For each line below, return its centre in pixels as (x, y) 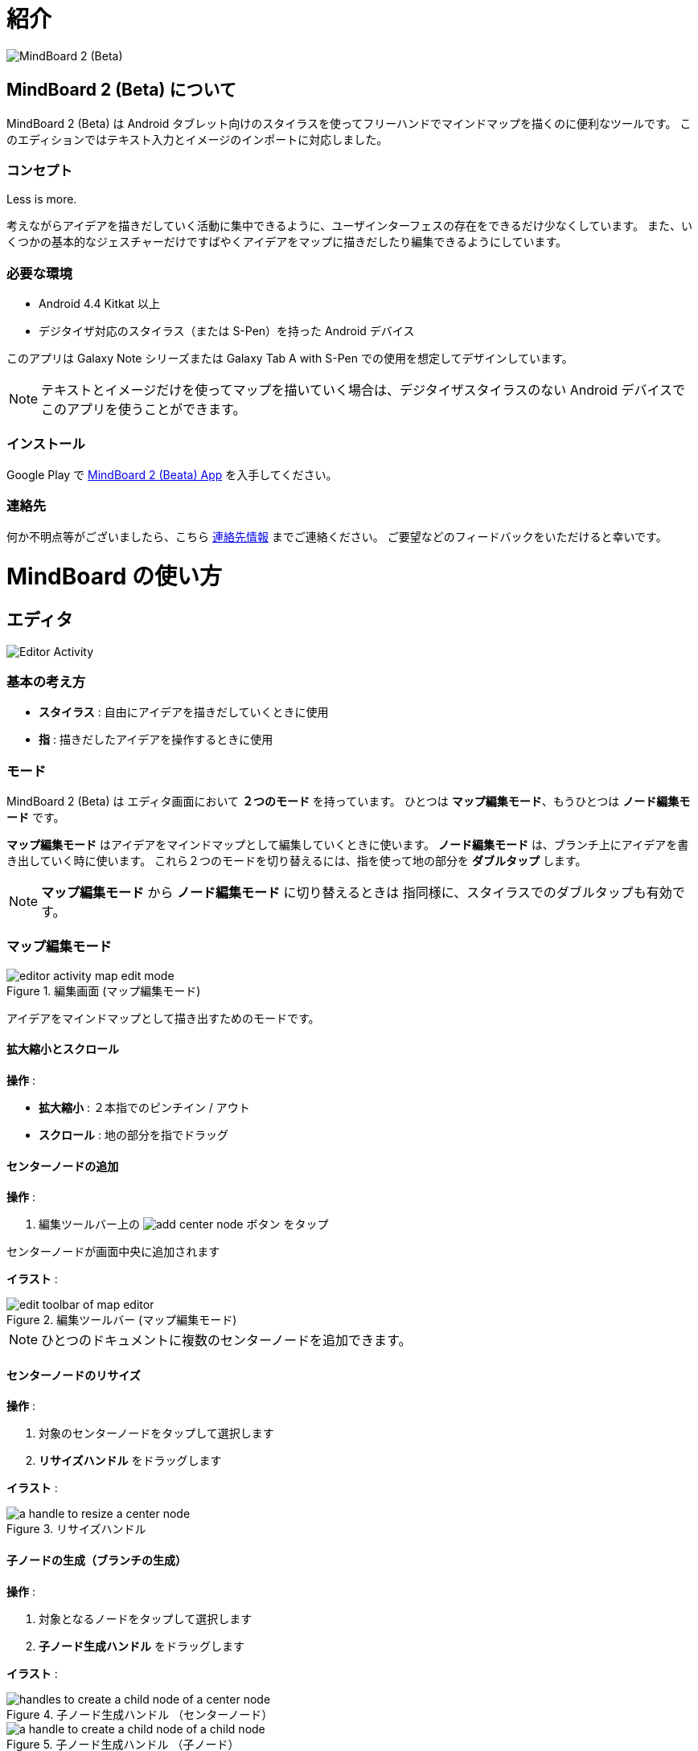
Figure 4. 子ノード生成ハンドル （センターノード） (140, 1714)
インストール (46, 444)
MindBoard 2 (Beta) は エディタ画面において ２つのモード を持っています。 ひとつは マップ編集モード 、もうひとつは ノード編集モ (349, 802)
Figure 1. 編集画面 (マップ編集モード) (104, 990)
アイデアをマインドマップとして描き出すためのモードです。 (163, 1018)
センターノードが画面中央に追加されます (113, 1252)
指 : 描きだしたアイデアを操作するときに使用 (156, 740)
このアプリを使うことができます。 (144, 410)
